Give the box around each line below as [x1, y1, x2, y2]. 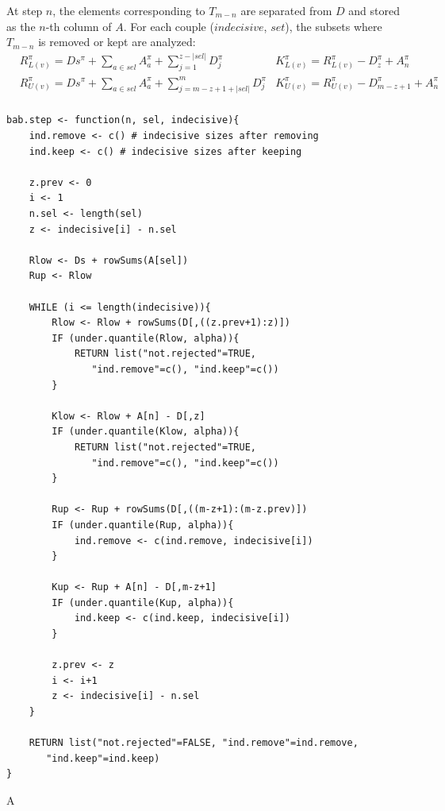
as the [6, 17, 36, 34]
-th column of [45, 17, 112, 34]
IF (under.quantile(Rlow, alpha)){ [52, 332, 240, 344]
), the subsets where [285, 17, 382, 34]
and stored [348, 2, 400, 18]
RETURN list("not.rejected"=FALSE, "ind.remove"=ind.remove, [29, 737, 359, 749]
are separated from [240, 2, 332, 18]
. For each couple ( [123, 17, 214, 34]
